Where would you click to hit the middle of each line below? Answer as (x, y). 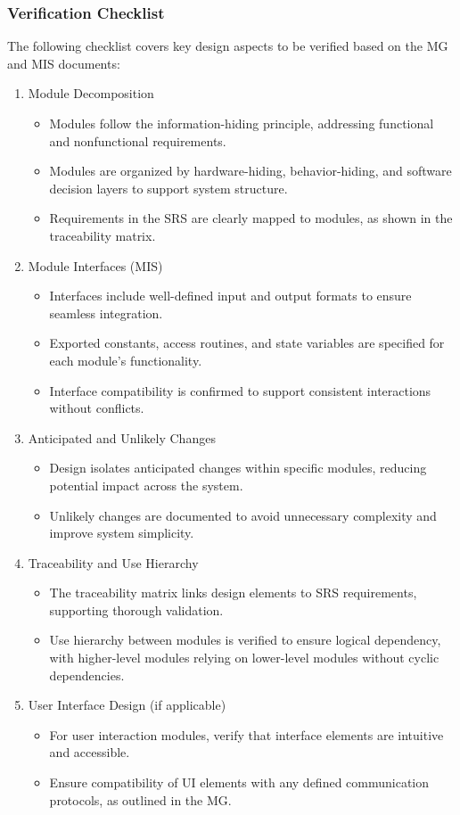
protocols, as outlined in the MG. (140, 799)
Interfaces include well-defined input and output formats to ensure (230, 296)
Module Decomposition (91, 93)
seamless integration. (106, 313)
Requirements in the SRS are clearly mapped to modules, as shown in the (251, 218)
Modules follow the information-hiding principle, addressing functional (242, 123)
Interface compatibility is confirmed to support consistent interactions (240, 390)
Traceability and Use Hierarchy (113, 562)
